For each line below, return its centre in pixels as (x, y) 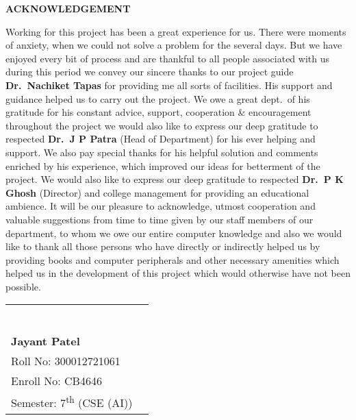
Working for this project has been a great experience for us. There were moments (176, 31)
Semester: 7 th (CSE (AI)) (72, 402)
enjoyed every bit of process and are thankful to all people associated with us (168, 58)
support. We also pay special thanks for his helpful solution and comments (162, 152)
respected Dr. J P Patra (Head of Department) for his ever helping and (161, 139)
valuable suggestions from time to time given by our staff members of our (160, 219)
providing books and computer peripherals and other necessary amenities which (173, 259)
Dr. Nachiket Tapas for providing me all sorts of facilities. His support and (169, 85)
